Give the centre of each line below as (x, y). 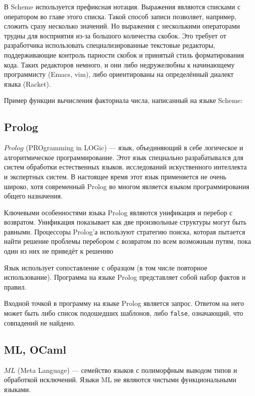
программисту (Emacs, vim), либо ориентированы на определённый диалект (119, 74)
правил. (15, 286)
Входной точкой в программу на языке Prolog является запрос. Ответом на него (124, 303)
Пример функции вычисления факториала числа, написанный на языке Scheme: (123, 100)
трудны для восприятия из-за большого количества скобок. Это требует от (115, 35)
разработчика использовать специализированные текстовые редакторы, (110, 45)
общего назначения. (33, 196)
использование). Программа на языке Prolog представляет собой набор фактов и (125, 277)
